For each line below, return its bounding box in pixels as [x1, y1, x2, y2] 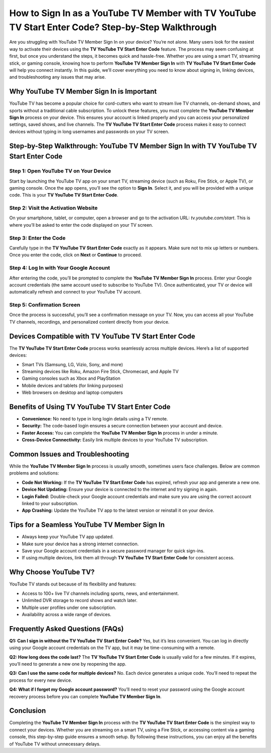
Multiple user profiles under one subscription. [22, 605, 116, 611]
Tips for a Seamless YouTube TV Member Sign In [9, 521, 165, 529]
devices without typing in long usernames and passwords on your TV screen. [9, 128, 170, 134]
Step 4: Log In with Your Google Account [9, 264, 110, 271]
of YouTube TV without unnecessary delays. [9, 740, 101, 747]
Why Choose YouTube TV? [9, 568, 95, 576]
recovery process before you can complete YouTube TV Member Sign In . [9, 693, 162, 699]
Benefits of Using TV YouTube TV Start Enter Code [9, 402, 171, 411]
